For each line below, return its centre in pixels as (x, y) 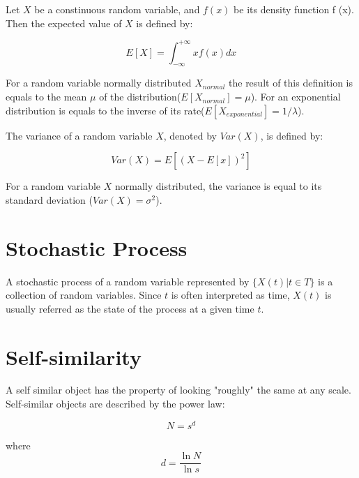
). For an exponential (296, 97)
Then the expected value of (64, 23)
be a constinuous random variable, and (117, 9)
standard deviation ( (49, 199)
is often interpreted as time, (230, 295)
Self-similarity (74, 356)
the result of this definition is (291, 83)
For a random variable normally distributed (99, 83)
